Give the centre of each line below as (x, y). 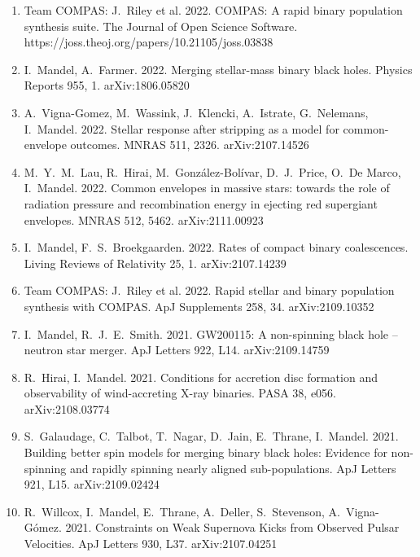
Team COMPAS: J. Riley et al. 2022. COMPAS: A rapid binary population (213, 10)
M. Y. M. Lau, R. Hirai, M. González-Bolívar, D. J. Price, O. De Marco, (212, 171)
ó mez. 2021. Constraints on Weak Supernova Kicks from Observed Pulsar (216, 527)
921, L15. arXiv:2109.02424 (92, 484)
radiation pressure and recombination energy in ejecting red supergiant (201, 203)
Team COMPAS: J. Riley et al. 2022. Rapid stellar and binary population (209, 290)
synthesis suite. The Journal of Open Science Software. (161, 26)
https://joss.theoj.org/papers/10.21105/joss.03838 (149, 42)
